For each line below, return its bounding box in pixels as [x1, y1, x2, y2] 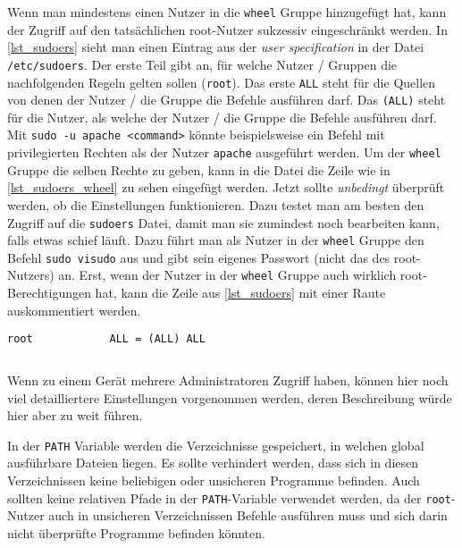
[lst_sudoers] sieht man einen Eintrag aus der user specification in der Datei [7, 38, 424, 56]
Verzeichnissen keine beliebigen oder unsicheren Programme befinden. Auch [7, 471, 420, 489]
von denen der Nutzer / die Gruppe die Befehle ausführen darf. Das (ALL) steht [7, 90, 446, 109]
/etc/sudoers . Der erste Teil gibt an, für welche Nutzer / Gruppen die [7, 55, 398, 73]
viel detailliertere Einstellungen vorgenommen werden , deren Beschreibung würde [7, 388, 452, 407]
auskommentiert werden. [7, 300, 141, 319]
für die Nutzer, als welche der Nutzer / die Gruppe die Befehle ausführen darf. [7, 107, 437, 126]
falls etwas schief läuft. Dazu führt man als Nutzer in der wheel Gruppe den [7, 231, 424, 249]
